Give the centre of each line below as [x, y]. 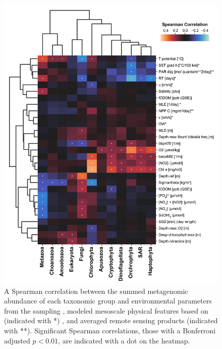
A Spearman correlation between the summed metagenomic [96, 291]
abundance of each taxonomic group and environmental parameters [108, 301]
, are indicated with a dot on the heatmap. [124, 340]
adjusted [17, 340]
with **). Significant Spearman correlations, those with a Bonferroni [110, 331]
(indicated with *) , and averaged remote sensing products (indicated [111, 320]
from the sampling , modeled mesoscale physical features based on [106, 310]
